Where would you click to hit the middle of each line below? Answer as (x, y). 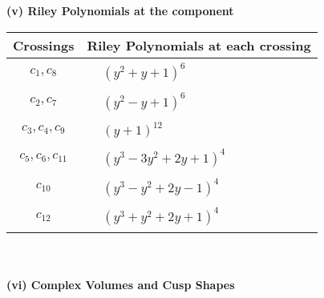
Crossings (44, 45)
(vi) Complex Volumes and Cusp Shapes (121, 285)
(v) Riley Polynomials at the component (120, 10)
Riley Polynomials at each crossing (199, 45)
